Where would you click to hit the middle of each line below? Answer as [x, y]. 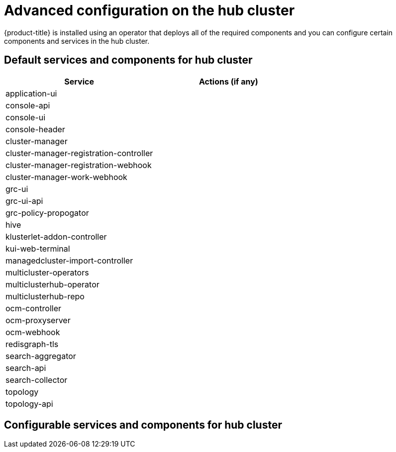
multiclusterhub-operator [52, 284]
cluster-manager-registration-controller [79, 153]
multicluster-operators [47, 272]
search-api [26, 368]
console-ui [26, 117]
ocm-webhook [33, 332]
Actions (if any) [228, 81]
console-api [28, 105]
